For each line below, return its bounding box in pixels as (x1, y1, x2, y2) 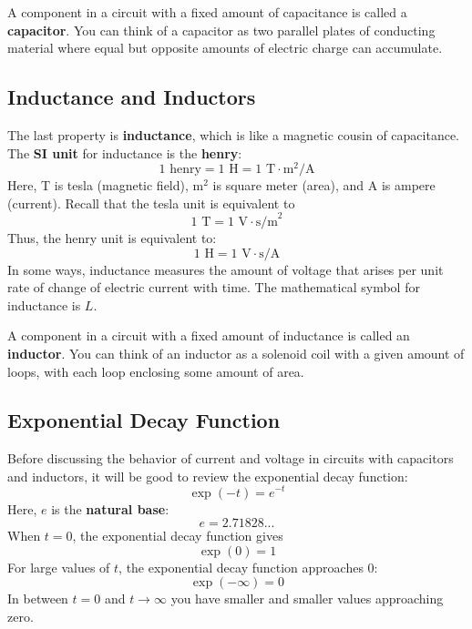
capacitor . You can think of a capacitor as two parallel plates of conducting (7, 20, 436, 39)
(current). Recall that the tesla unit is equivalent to (7, 193, 295, 212)
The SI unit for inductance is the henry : (7, 143, 242, 162)
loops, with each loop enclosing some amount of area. (7, 361, 304, 380)
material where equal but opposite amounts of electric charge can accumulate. (7, 38, 443, 57)
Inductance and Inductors (7, 83, 256, 111)
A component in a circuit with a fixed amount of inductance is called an (7, 326, 410, 345)
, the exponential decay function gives (72, 526, 283, 545)
